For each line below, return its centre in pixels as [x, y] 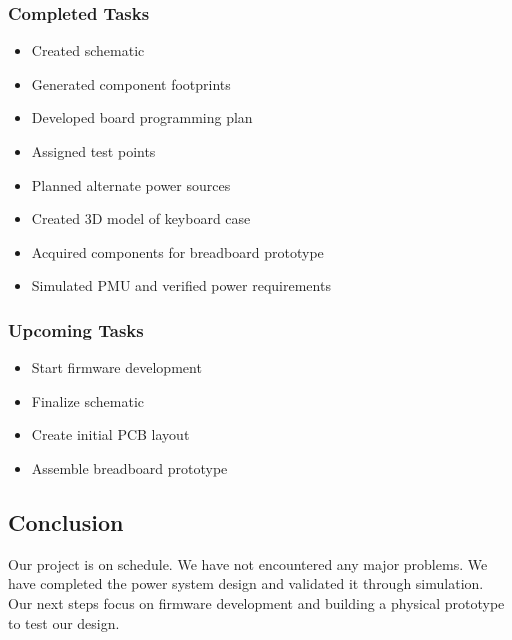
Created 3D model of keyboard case [141, 218]
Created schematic [88, 50]
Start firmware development [116, 367]
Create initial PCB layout [110, 434]
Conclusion [66, 521]
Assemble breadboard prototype [129, 467]
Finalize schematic [88, 400]
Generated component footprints [131, 83]
